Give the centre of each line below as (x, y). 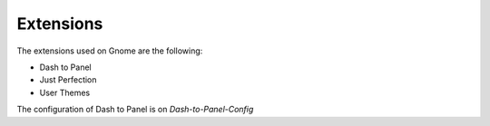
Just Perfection (68, 80)
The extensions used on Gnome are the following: (110, 51)
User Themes (65, 92)
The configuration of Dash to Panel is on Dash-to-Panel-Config (135, 110)
